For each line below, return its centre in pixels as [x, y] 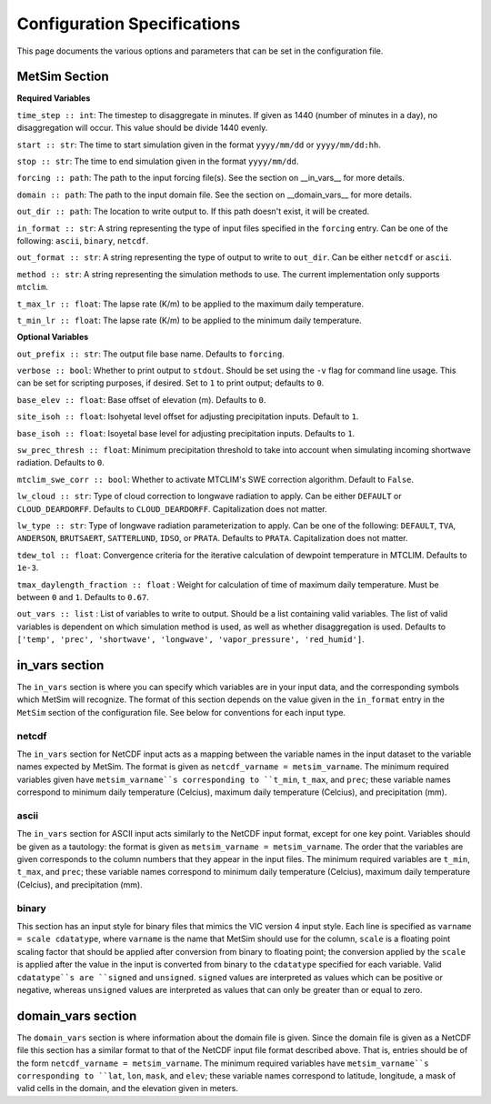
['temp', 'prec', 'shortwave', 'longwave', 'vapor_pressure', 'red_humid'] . [190, 639]
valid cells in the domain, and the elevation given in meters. [128, 1089]
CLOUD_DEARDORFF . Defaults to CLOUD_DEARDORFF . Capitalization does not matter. [172, 508]
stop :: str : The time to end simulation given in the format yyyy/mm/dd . [158, 161]
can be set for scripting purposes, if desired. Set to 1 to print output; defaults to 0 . [170, 383]
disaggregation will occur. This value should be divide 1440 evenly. [142, 128]
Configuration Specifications [129, 24]
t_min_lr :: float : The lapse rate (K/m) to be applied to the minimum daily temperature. [190, 320]
